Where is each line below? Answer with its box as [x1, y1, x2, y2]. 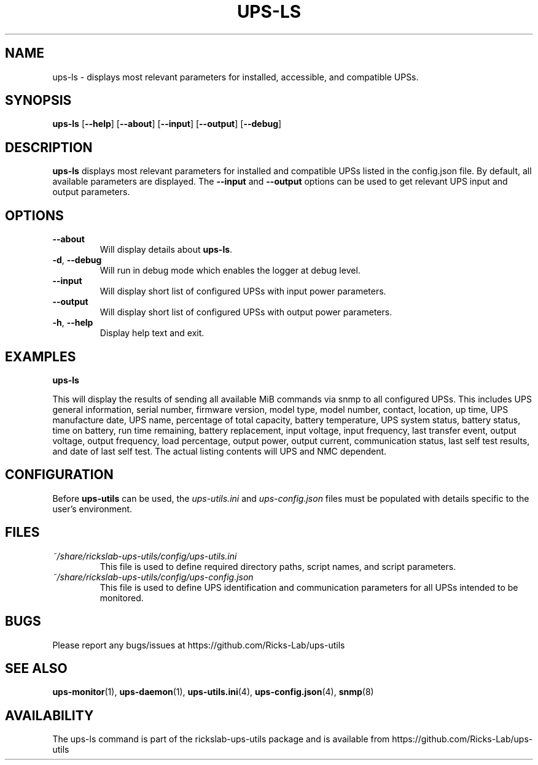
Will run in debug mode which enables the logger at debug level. [99, 265, 361, 276]
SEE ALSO [5, 660, 68, 676]
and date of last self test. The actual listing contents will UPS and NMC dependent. [52, 445, 387, 456]
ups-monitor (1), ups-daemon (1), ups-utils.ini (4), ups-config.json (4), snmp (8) [52, 686, 374, 698]
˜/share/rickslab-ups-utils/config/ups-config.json [52, 571, 254, 582]
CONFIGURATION [5, 467, 114, 483]
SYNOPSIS [5, 93, 72, 109]
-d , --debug [52, 255, 102, 266]
